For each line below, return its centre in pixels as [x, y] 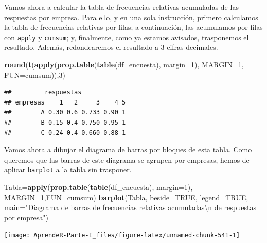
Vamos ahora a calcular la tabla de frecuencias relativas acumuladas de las [121, 7]
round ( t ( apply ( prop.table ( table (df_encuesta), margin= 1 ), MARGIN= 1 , [124, 65]
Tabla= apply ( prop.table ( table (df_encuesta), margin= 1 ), [99, 187]
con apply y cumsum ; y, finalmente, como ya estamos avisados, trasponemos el [127, 37]
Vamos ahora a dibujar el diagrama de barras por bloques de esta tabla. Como [128, 150]
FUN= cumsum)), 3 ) [35, 74]
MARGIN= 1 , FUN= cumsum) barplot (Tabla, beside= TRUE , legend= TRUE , [126, 197]
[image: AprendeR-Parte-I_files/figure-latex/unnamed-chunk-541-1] [122, 236]
